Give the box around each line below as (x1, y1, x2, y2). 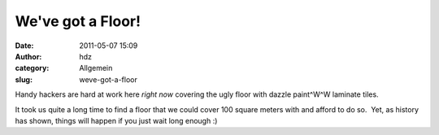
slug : (15, 74, 33, 85)
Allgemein (79, 63, 113, 73)
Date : (15, 41, 34, 50)
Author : (15, 51, 42, 61)
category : (15, 63, 50, 73)
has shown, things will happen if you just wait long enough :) (15, 115, 218, 125)
